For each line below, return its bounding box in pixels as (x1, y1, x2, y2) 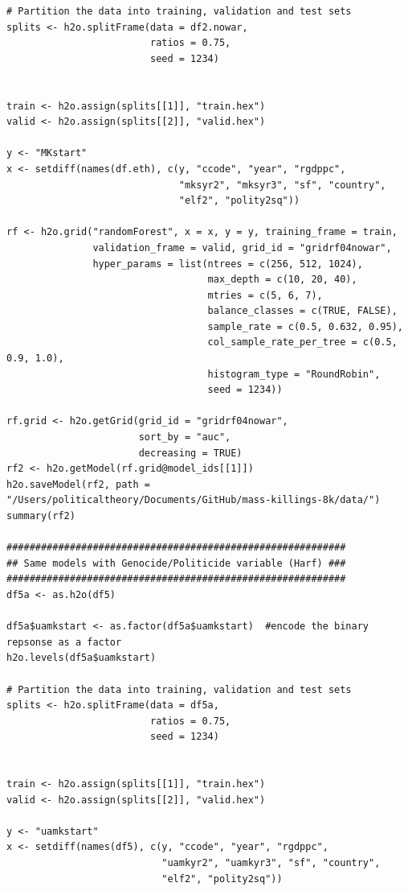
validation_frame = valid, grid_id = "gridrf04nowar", (92, 241, 392, 254)
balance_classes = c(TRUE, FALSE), (207, 305, 398, 317)
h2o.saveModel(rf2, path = (6, 478, 150, 490)
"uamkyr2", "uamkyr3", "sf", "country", (161, 857, 381, 869)
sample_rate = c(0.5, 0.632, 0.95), (207, 320, 403, 332)
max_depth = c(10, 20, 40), (207, 274, 357, 286)
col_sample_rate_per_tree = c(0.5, (207, 336, 398, 349)
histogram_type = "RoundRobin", (207, 368, 381, 380)
